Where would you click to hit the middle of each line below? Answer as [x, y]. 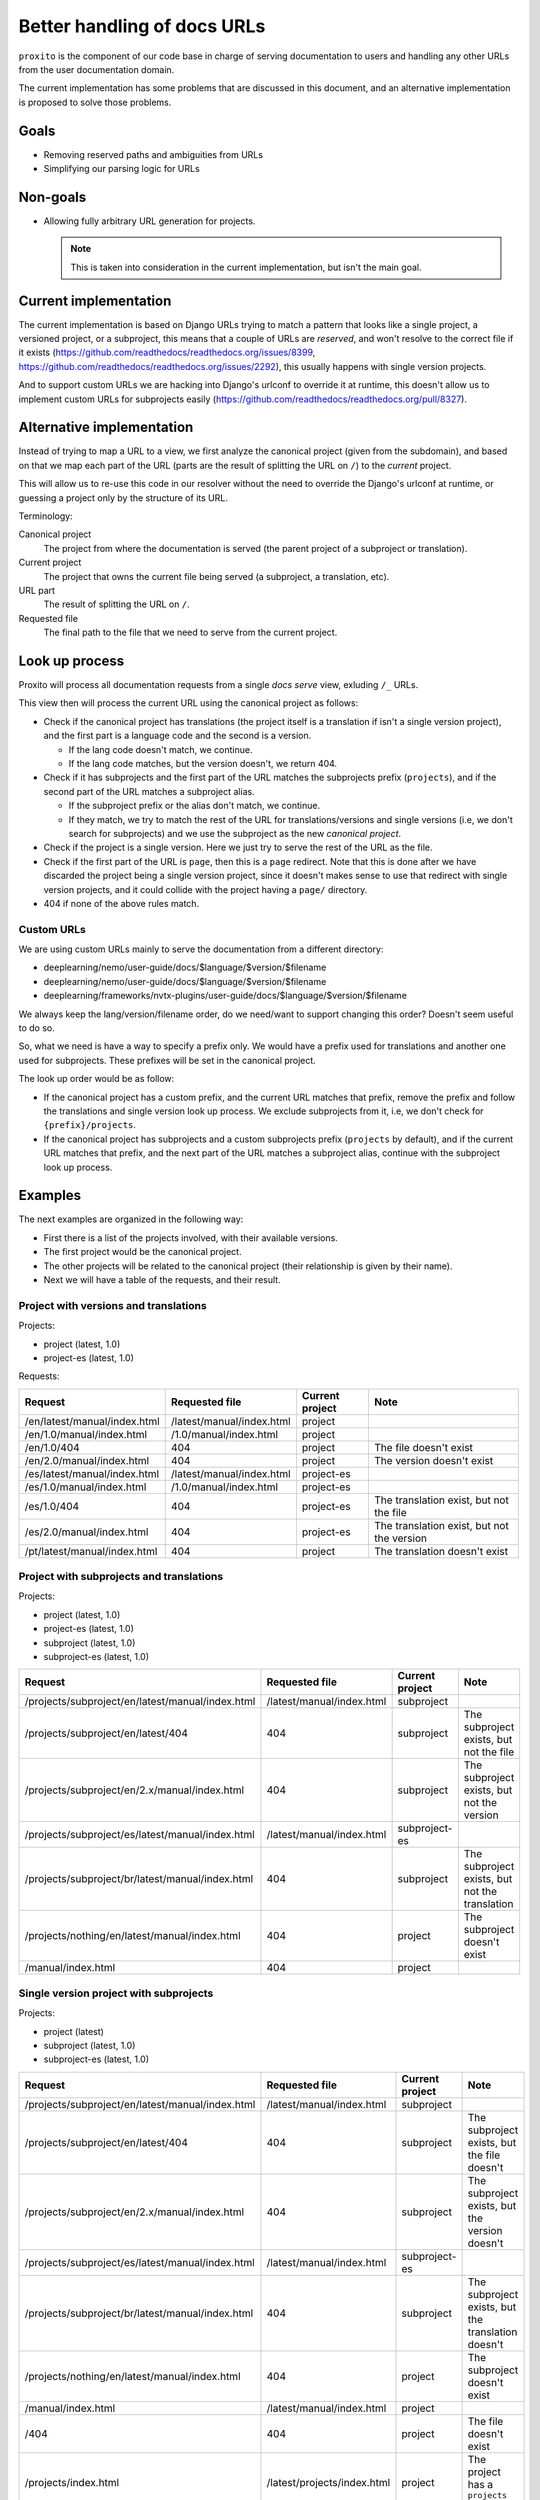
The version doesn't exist [434, 1460]
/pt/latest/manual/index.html [91, 1551]
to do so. [36, 1028]
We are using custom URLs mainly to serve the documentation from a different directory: [201, 949]
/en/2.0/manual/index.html [87, 1460]
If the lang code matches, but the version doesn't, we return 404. [203, 764]
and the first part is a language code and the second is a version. [177, 736]
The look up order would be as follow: [96, 1079]
